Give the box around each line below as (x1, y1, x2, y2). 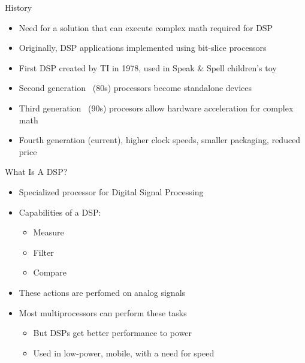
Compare (33, 266, 67, 279)
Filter (33, 246, 54, 258)
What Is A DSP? (5, 165, 68, 178)
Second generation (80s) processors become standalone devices (19, 81, 252, 94)
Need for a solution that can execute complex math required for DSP (19, 21, 273, 34)
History (5, 1, 32, 13)
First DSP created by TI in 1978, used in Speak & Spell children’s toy (19, 61, 277, 74)
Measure (33, 226, 64, 238)
